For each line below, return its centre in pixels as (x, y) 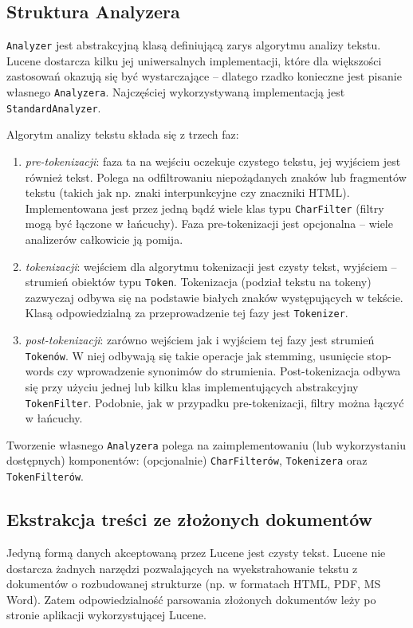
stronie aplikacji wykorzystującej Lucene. (106, 615)
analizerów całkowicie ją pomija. (104, 239)
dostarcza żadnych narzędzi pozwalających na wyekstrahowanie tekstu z (182, 568)
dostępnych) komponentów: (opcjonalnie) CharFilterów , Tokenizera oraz (187, 460)
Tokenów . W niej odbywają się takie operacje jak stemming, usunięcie (194, 355)
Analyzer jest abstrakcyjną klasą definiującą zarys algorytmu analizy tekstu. (194, 45)
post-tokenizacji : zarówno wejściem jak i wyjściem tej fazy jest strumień (200, 340)
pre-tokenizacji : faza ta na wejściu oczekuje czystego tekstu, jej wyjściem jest (213, 161)
